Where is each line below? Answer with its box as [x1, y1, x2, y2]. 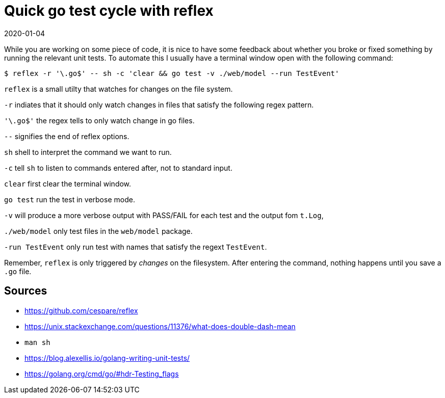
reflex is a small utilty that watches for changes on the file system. [4, 84, 233, 93]
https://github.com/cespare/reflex [24, 306, 138, 315]
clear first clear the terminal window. [4, 179, 132, 188]
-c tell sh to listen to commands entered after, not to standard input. [4, 163, 232, 172]
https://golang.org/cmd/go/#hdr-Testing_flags [24, 369, 179, 378]
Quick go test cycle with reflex [4, 2, 214, 19]
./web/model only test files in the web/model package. [4, 226, 193, 235]
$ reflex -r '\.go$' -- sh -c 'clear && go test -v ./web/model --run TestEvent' [4, 69, 339, 77]
